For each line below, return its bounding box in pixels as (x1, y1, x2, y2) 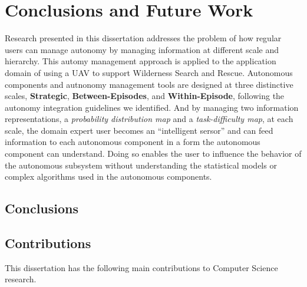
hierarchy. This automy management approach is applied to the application (5, 55, 276, 67)
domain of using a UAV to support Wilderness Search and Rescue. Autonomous (5, 66, 293, 78)
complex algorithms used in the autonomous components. (5, 170, 212, 183)
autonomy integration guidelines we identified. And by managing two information (5, 101, 299, 113)
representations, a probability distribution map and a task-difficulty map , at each (5, 113, 293, 125)
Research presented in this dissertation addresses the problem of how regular (5, 32, 282, 44)
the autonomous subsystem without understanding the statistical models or (5, 159, 277, 171)
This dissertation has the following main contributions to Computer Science (5, 261, 278, 273)
